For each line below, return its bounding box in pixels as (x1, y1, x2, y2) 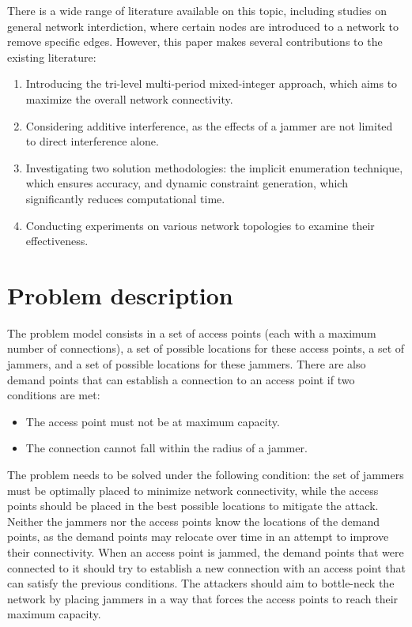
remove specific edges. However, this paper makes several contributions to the (7, 33, 383, 50)
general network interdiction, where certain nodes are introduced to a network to (7, 17, 399, 34)
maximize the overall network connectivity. (25, 90, 233, 107)
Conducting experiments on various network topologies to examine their (25, 217, 375, 233)
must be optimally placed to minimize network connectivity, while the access (7, 482, 379, 498)
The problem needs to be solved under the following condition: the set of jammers (7, 466, 404, 482)
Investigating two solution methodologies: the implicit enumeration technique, (25, 159, 403, 176)
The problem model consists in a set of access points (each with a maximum (7, 324, 376, 341)
